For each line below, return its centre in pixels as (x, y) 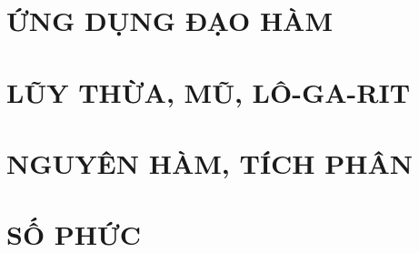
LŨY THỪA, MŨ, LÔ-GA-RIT (209, 91)
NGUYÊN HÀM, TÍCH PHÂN (210, 162)
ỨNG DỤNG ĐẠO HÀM (170, 20)
